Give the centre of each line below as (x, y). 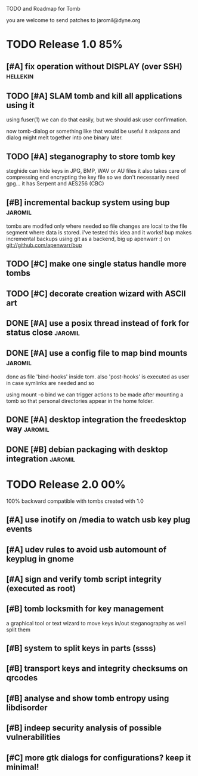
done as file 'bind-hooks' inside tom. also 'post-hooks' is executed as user (98, 377)
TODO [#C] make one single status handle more (96, 264)
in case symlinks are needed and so (50, 383)
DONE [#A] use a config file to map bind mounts (97, 353)
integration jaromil (41, 459)
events (19, 529)
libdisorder (27, 708)
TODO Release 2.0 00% (66, 484)
